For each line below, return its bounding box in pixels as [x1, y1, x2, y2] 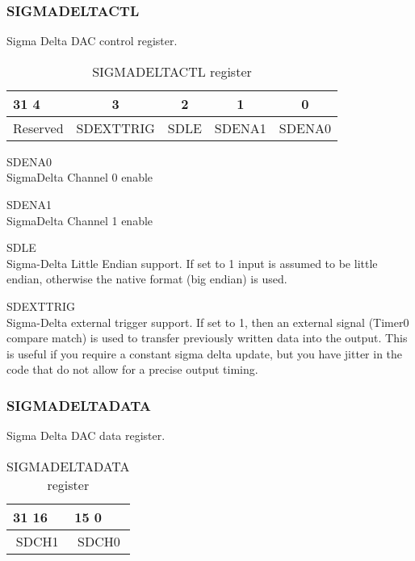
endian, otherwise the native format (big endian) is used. [6, 270, 287, 287]
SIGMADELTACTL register [92, 61, 252, 81]
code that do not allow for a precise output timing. [6, 361, 258, 378]
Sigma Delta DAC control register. [6, 32, 178, 49]
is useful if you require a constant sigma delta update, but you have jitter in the [6, 345, 403, 362]
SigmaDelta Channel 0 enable [6, 169, 153, 186]
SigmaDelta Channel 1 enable [6, 211, 153, 228]
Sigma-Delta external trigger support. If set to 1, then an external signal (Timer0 [6, 313, 409, 330]
